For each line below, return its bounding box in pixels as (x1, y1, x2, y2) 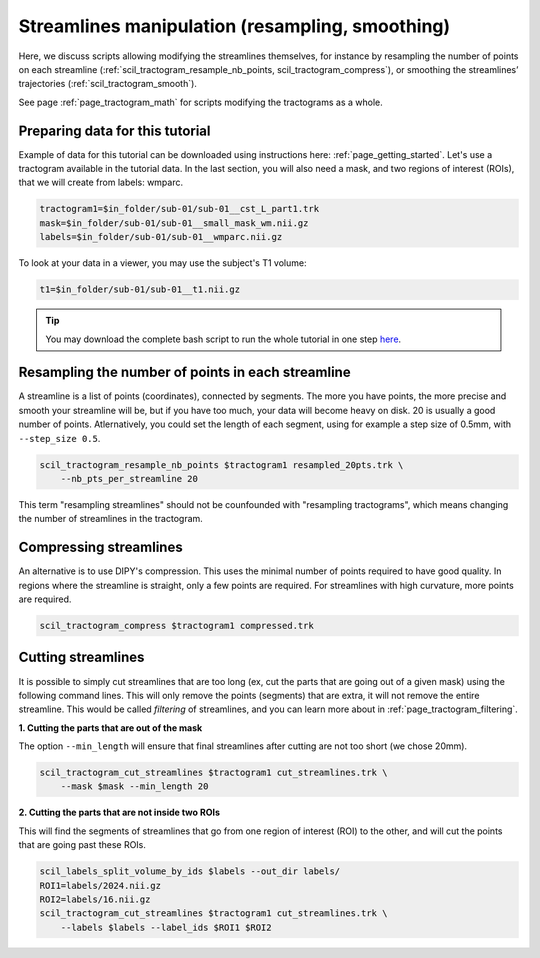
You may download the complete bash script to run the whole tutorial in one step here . (45, 333, 402, 345)
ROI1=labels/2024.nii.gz (39, 880, 162, 891)
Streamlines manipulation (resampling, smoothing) (18, 15, 451, 37)
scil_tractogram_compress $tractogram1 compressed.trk (39, 620, 314, 632)
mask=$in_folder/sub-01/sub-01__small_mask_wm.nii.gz (39, 217, 309, 229)
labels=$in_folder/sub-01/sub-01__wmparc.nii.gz (39, 231, 283, 243)
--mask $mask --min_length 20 (60, 781, 209, 792)
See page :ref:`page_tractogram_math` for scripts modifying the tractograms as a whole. (18, 96, 384, 108)
